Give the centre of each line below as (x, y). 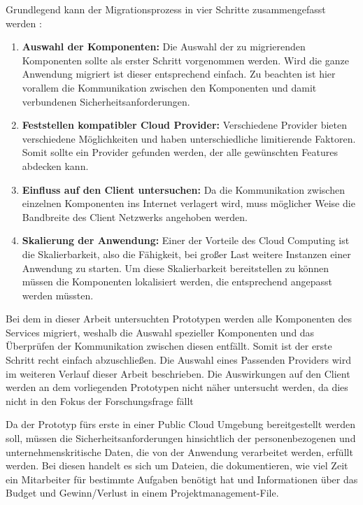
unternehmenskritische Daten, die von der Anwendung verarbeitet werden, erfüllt (179, 451)
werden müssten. (58, 295)
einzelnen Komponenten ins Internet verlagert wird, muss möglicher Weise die (188, 203)
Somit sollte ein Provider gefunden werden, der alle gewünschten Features (180, 152)
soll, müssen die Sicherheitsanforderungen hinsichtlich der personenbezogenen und (181, 438)
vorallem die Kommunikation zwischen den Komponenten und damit (169, 87)
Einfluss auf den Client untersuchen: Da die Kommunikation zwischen (183, 189)
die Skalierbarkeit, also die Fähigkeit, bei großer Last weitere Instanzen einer (186, 254)
